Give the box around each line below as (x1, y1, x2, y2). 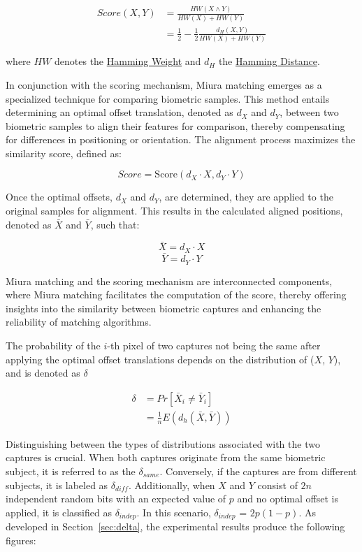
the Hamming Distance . (218, 54, 320, 68)
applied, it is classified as (6, 504, 112, 519)
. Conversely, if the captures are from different (159, 464, 357, 478)
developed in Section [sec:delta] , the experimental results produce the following (6, 519, 345, 534)
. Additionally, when (128, 477, 215, 492)
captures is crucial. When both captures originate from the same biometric (6, 450, 326, 465)
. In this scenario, (136, 504, 211, 519)
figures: (6, 532, 36, 547)
